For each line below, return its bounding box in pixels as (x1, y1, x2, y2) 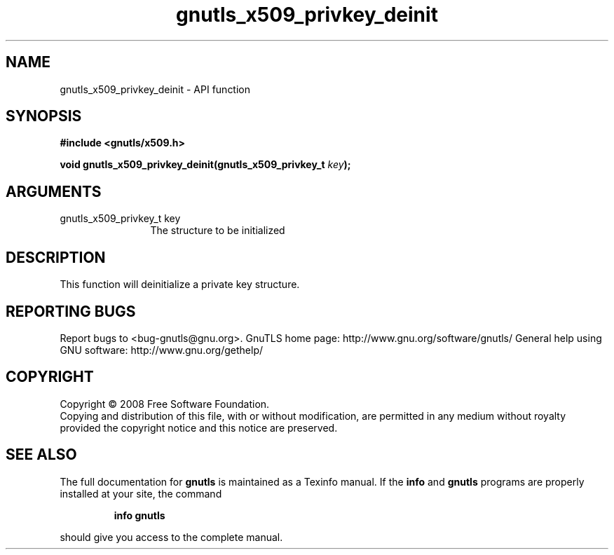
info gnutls (114, 509, 165, 521)
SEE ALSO (6, 446, 77, 464)
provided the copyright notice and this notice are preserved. (60, 421, 338, 434)
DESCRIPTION (6, 248, 106, 266)
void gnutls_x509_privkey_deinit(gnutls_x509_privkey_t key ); (60, 158, 351, 171)
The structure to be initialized (150, 224, 285, 237)
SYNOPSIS (6, 107, 82, 125)
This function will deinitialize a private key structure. (60, 278, 300, 291)
